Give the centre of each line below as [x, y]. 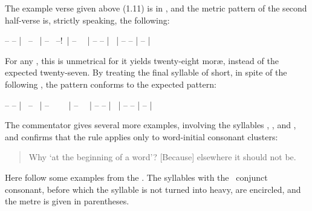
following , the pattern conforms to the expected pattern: [111, 84]
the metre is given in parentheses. [67, 201]
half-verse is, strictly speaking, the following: [87, 20]
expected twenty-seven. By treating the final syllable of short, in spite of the [146, 72]
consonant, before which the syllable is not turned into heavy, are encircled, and [153, 189]
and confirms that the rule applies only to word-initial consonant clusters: [141, 136]
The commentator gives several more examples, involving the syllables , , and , [151, 125]
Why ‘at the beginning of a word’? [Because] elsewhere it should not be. [162, 157]
